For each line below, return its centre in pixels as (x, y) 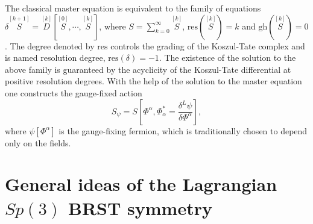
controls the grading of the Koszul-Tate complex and (208, 45)
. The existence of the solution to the (227, 58)
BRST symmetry (140, 207)
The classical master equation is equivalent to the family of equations (133, 8)
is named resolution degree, (55, 58)
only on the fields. (38, 142)
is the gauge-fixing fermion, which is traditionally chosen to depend (183, 130)
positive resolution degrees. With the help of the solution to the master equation (153, 81)
